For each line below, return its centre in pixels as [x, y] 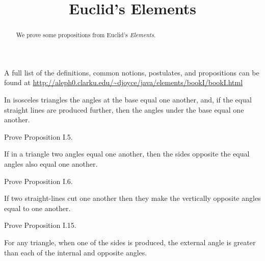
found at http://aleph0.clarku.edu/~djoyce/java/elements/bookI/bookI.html [124, 82]
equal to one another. [37, 208]
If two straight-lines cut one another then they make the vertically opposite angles [132, 198]
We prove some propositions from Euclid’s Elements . [86, 35]
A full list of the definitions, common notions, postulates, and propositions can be [132, 72]
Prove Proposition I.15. [40, 225]
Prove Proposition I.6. [38, 181]
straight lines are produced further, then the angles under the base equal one [124, 109]
